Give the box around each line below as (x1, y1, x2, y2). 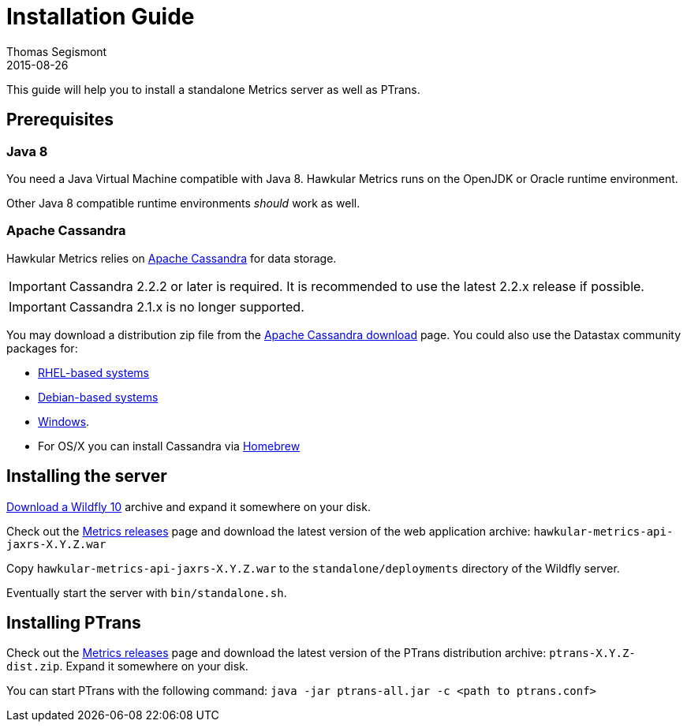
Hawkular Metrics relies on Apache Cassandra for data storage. (6, 251, 337, 265)
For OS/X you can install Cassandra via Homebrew (38, 439, 301, 453)
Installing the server (6, 466, 167, 487)
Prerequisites (6, 110, 114, 130)
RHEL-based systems (38, 365, 150, 379)
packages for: (6, 341, 78, 355)
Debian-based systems (38, 390, 159, 404)
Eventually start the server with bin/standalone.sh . (6, 585, 287, 599)
